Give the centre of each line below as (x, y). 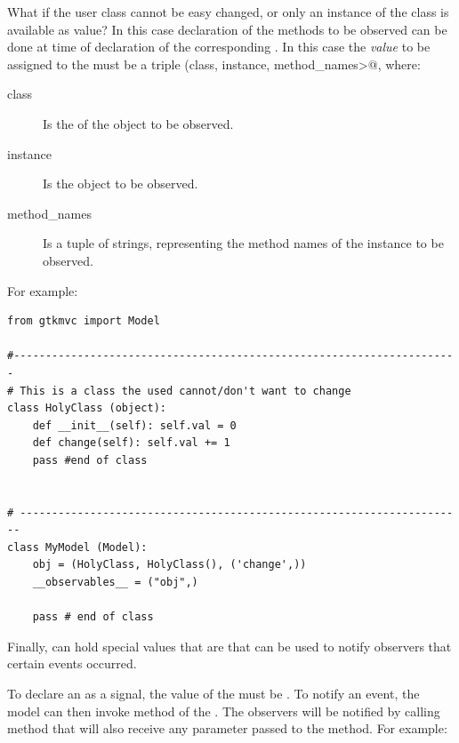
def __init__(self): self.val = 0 (134, 425)
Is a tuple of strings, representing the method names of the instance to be (243, 243)
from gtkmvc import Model (84, 321)
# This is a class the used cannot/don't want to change (179, 391)
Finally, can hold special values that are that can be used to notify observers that (229, 646)
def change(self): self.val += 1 (131, 443)
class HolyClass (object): (87, 408)
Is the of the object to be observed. (138, 123)
